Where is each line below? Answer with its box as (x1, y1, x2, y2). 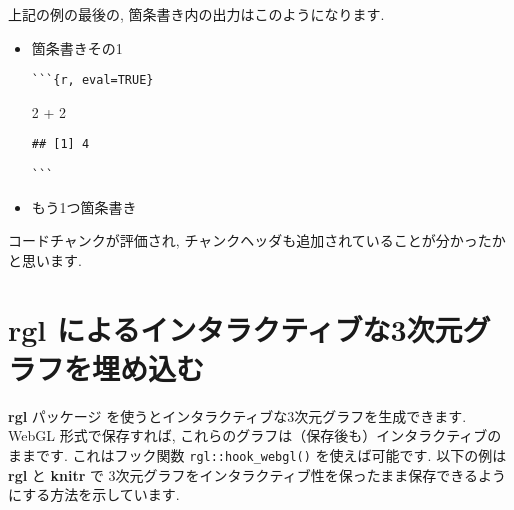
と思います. (8, 249, 82, 270)
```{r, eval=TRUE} (31, 73, 154, 88)
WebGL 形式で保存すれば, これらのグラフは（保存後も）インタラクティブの (8, 425, 502, 446)
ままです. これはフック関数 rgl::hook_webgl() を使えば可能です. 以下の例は (8, 445, 507, 466)
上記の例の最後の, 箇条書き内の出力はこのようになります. (8, 4, 385, 24)
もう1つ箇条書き (31, 196, 137, 217)
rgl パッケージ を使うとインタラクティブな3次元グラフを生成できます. (8, 405, 467, 426)
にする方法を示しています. (8, 484, 180, 505)
